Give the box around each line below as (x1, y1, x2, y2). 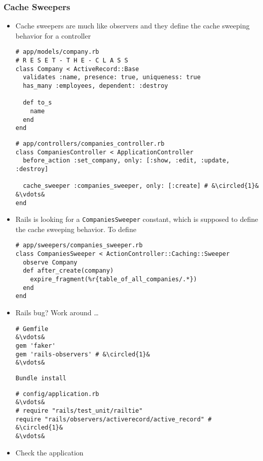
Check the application (15, 447, 84, 457)
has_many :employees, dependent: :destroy (23, 82, 168, 90)
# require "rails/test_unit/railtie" (15, 407, 143, 414)
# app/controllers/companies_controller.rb (15, 140, 165, 147)
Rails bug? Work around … (15, 307, 99, 318)
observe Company (23, 258, 78, 266)
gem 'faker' (15, 342, 56, 349)
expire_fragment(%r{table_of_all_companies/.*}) (30, 276, 197, 283)
